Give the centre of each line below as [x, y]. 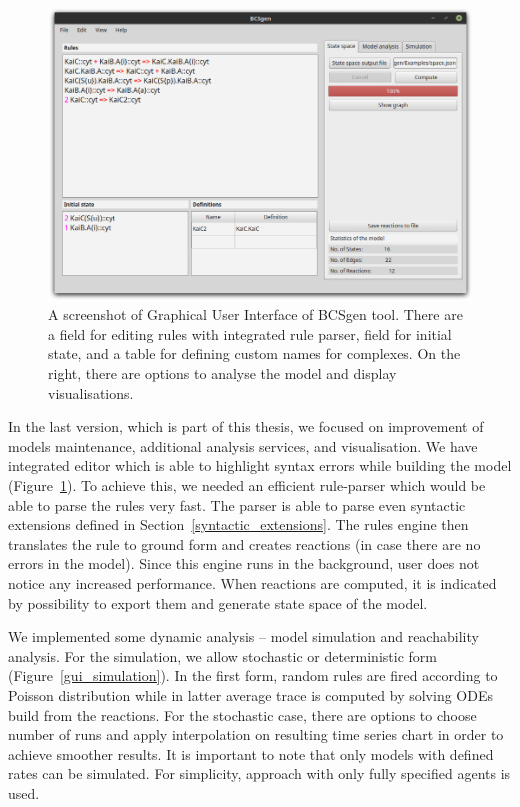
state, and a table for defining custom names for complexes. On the [254, 353]
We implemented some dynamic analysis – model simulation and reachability [243, 636]
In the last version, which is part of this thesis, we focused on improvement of [246, 426]
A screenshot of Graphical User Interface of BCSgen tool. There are [255, 314]
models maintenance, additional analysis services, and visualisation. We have [243, 445]
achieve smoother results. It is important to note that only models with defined [251, 753]
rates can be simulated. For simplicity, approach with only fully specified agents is [259, 773]
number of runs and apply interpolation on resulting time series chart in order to [256, 734]
